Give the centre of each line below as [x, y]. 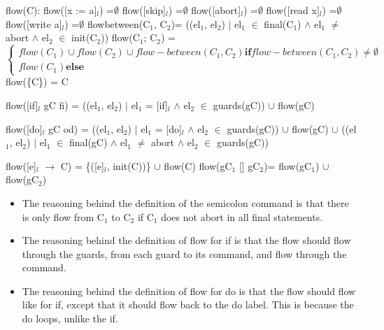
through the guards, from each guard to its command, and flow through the [184, 253]
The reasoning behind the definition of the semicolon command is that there [185, 202]
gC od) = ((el [77, 128]
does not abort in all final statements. [242, 216]
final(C [279, 23]
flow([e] [21, 165]
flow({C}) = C [37, 81]
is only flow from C [63, 216]
